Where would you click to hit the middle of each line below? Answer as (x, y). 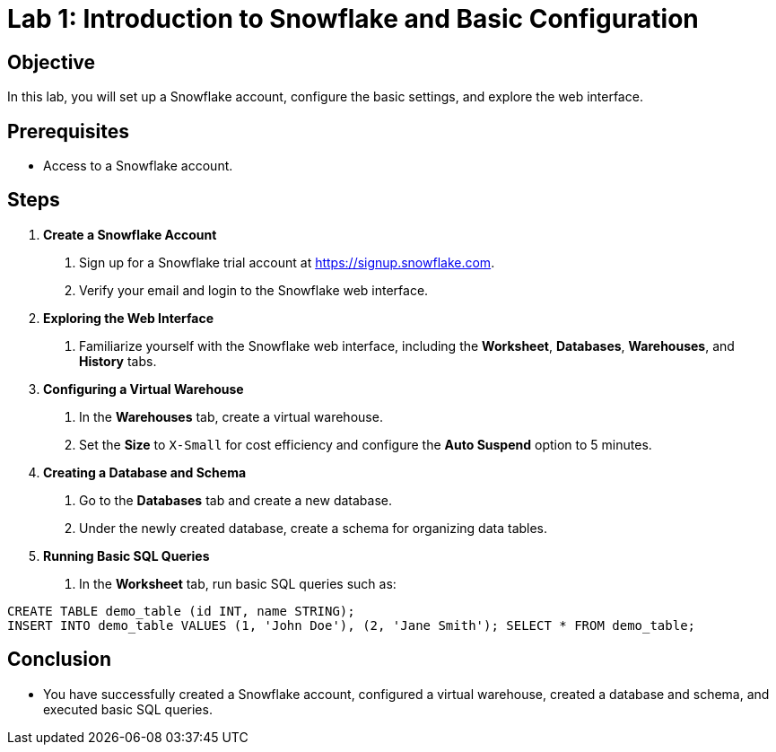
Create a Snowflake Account (130, 234)
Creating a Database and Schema (145, 472)
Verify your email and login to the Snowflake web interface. (254, 290)
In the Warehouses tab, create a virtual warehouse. (231, 416)
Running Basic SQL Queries (126, 555)
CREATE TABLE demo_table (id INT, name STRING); (181, 611)
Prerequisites (68, 131)
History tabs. (118, 361)
